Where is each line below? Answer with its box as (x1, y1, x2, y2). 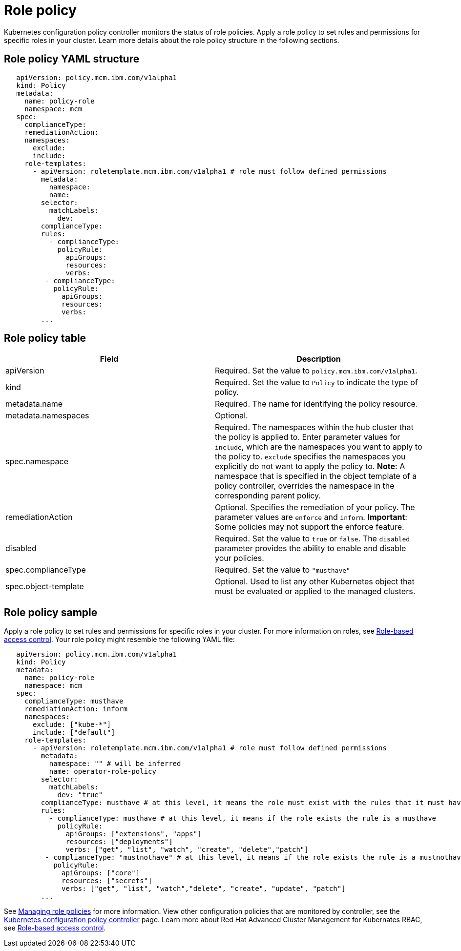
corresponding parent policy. (215, 491, 321, 501)
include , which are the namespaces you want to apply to (215, 442, 422, 452)
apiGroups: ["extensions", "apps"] (65, 830, 202, 838)
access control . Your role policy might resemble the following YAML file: (4, 635, 235, 644)
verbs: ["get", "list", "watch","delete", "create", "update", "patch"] (62, 885, 346, 893)
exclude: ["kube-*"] (33, 721, 111, 729)
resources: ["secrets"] (62, 877, 152, 885)
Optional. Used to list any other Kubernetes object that (215, 577, 415, 587)
